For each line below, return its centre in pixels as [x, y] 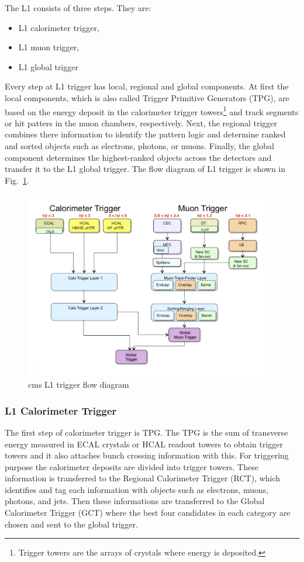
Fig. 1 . [17, 180]
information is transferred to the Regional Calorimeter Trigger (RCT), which [143, 478]
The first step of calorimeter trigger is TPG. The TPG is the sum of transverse [146, 432]
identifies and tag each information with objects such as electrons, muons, [137, 489]
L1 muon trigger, [49, 47]
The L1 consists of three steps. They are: [78, 8]
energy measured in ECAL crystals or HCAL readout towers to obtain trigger [144, 444]
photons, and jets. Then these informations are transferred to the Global [135, 501]
